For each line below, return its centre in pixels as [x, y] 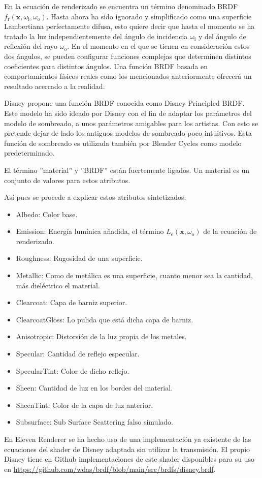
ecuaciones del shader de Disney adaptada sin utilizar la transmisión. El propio [127, 449]
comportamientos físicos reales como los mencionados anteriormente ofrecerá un [128, 76]
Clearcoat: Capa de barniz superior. [72, 302]
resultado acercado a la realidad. [55, 86]
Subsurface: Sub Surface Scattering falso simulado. [94, 422]
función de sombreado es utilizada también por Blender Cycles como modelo [123, 143]
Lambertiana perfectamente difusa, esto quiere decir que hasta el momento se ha [129, 26]
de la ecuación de [230, 231]
